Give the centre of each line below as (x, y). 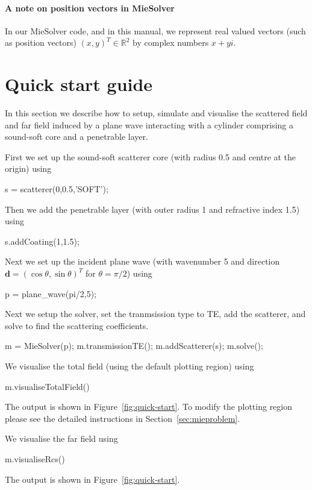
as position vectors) (41, 42)
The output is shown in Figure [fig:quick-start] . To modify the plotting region (149, 407)
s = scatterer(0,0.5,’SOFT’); (57, 189)
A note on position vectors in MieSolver (90, 8)
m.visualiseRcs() (35, 458)
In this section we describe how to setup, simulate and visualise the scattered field (156, 113)
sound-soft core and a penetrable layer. (76, 137)
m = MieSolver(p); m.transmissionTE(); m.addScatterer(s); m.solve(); (134, 346)
